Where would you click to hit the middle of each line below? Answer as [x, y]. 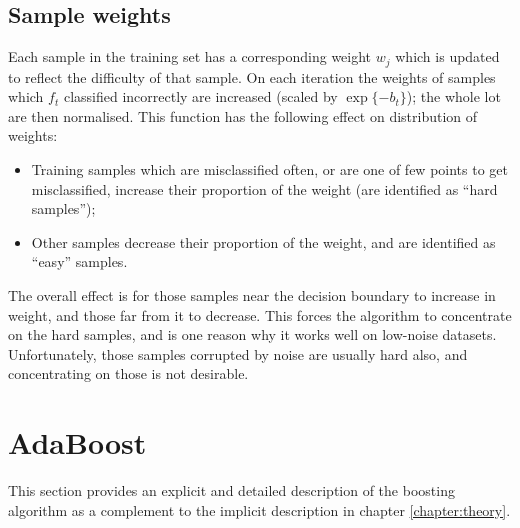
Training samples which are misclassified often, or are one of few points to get [269, 169]
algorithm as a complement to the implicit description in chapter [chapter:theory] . [259, 509]
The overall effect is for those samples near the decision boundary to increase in [252, 295]
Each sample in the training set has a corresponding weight [190, 56]
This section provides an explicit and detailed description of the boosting [231, 490]
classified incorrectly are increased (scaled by [200, 96]
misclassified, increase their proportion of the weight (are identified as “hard [264, 188]
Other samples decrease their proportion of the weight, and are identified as [263, 241]
